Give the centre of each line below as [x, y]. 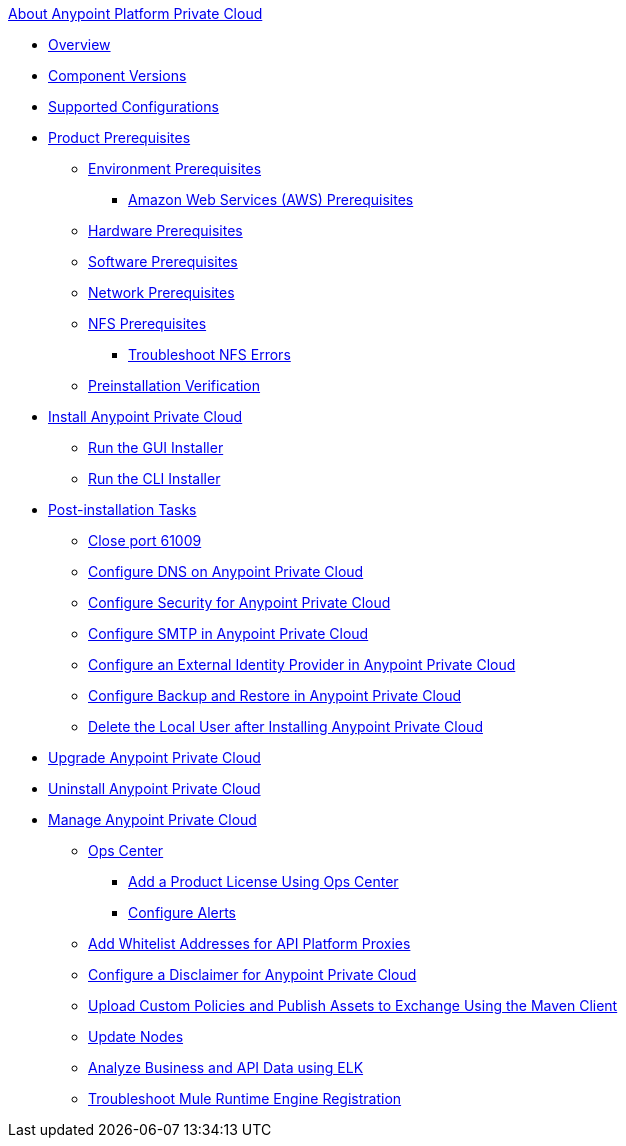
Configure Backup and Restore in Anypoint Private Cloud [275, 695]
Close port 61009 [145, 540]
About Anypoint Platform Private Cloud [135, 13]
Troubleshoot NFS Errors [209, 354]
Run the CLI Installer [154, 478]
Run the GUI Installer [156, 447]
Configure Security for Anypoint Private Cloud [239, 602]
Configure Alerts [182, 912]
